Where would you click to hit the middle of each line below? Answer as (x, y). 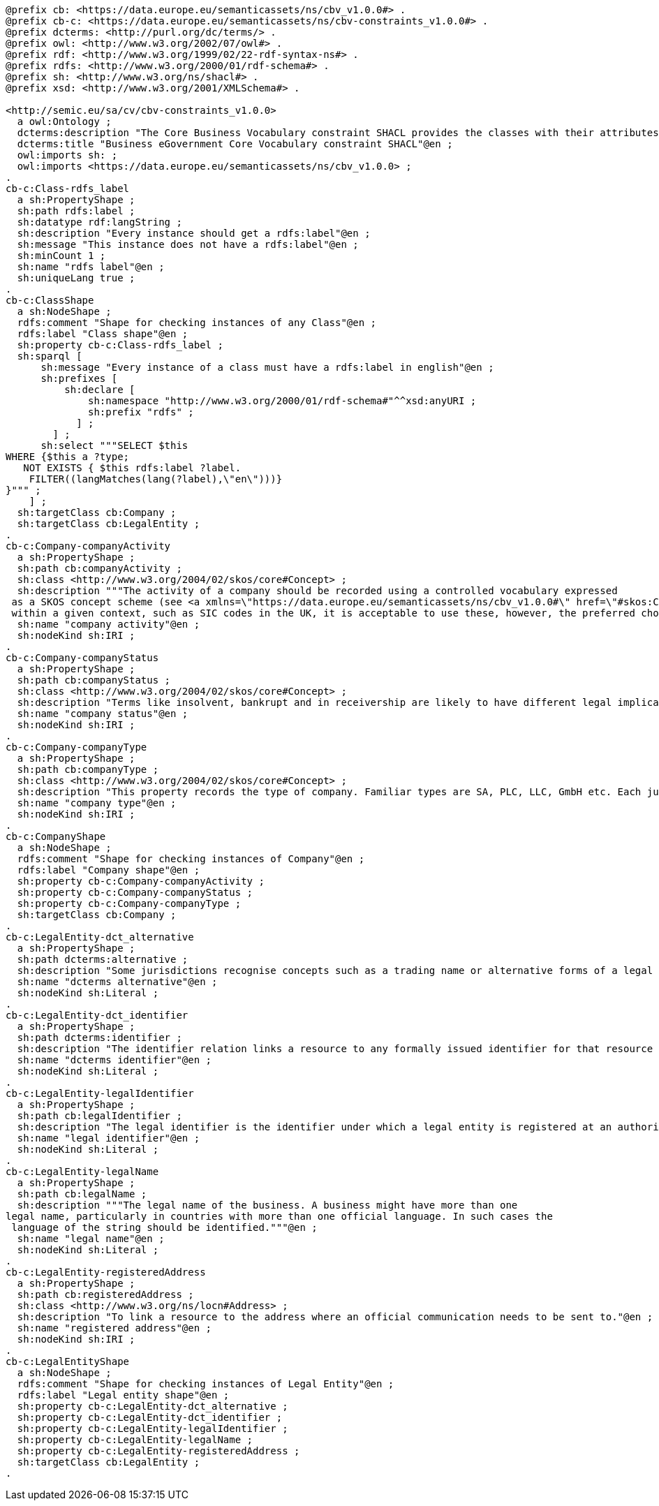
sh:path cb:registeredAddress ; (105, 1294)
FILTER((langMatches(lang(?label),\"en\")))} (156, 479)
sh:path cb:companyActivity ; (99, 568)
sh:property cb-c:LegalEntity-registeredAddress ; (158, 1451)
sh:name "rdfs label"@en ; (91, 267)
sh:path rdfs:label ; (76, 211)
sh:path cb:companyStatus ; (94, 680)
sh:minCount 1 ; (61, 256)
